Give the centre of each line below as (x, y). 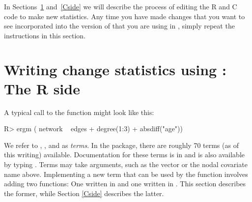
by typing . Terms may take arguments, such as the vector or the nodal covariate (126, 164)
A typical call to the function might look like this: (79, 112)
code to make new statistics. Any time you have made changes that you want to (125, 16)
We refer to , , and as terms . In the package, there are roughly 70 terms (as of (121, 145)
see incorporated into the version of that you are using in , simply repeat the (119, 26)
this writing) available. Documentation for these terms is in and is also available (124, 155)
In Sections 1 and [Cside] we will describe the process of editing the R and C (121, 6)
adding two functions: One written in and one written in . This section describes (125, 184)
